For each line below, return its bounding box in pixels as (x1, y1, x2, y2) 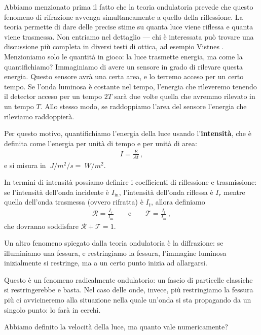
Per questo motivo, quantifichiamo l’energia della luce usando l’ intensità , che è (4, 128, 251, 139)
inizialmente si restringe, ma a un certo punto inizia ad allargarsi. (4, 257, 207, 268)
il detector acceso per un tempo (4, 91, 102, 102)
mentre (223, 186, 245, 197)
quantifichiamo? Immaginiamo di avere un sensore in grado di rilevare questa (4, 61, 243, 72)
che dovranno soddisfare (4, 220, 79, 231)
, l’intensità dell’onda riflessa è (119, 186, 213, 197)
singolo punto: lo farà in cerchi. (4, 304, 101, 315)
